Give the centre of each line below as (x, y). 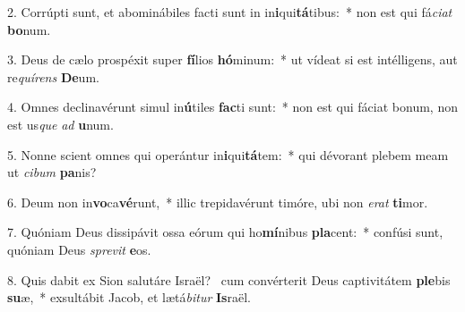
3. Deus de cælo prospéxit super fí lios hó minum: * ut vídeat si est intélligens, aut (232, 59)
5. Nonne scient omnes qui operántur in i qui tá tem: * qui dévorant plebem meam (228, 154)
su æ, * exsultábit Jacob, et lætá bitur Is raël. (129, 297)
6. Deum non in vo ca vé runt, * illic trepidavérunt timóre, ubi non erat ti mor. (218, 202)
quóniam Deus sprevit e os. (79, 249)
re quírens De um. (53, 76)
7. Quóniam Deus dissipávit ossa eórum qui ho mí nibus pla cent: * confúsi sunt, (225, 232)
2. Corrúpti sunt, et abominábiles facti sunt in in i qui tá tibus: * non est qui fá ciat (230, 12)
